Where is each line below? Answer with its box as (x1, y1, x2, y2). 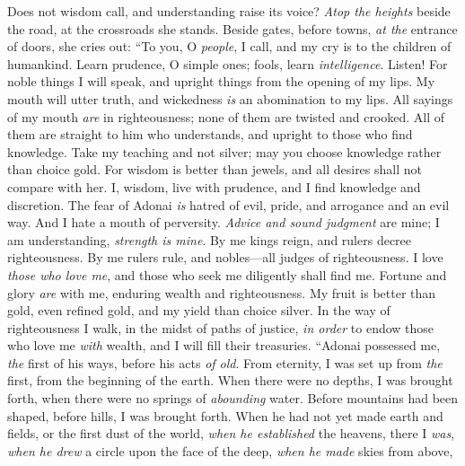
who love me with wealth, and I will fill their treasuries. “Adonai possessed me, (7, 336, 441, 355)
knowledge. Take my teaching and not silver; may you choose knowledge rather (7, 142, 442, 161)
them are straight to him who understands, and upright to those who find (7, 125, 413, 144)
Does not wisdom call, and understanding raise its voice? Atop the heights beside (7, 2, 451, 20)
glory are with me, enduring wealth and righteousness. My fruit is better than (7, 283, 436, 302)
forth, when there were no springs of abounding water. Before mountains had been (7, 389, 459, 408)
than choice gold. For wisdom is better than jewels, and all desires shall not (7, 160, 422, 179)
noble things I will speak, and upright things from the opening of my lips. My (7, 72, 435, 91)
